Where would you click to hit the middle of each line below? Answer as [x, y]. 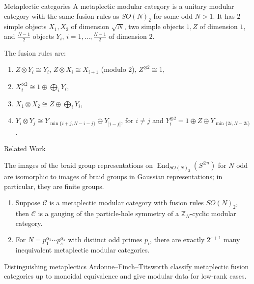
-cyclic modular [213, 213]
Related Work [25, 148]
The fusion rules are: [35, 52]
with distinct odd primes [105, 239]
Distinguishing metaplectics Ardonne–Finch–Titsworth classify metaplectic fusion [127, 266]
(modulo [113, 69]
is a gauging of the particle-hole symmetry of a [108, 213]
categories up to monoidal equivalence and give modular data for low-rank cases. [125, 276]
